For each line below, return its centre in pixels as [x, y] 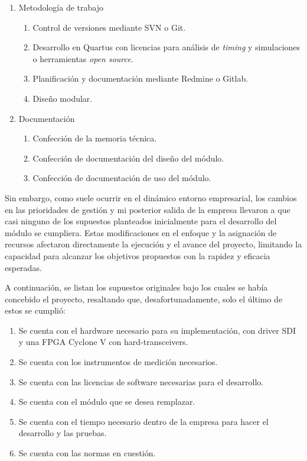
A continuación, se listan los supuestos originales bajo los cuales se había [136, 287]
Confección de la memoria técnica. [95, 138]
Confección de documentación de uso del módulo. [122, 178]
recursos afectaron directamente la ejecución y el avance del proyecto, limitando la [153, 244]
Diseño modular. [63, 98]
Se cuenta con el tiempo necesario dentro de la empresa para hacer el [143, 421]
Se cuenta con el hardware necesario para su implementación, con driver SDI [157, 330]
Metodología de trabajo [61, 7]
